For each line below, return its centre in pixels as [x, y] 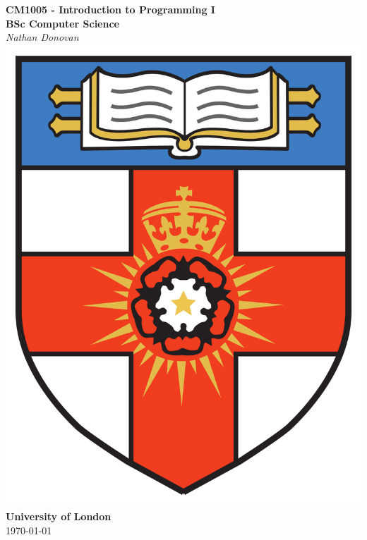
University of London [59, 516]
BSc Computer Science [62, 23]
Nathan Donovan [42, 37]
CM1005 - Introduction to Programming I [110, 9]
